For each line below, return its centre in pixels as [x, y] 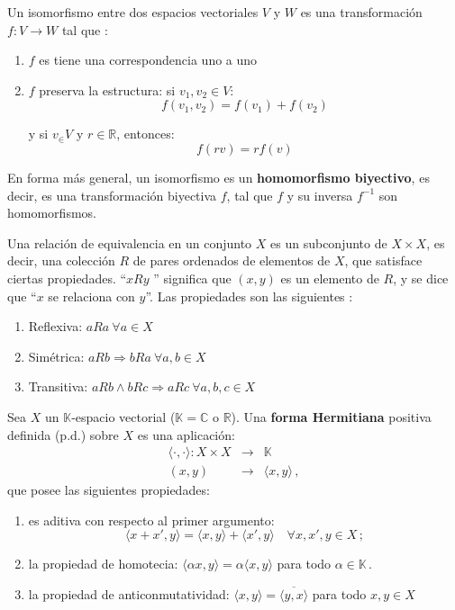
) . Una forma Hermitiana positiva [331, 416]
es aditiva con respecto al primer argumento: [151, 520]
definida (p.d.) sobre [63, 434]
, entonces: [146, 134]
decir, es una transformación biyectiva [112, 195]
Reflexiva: [55, 326]
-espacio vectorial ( [123, 416]
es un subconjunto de [329, 242]
